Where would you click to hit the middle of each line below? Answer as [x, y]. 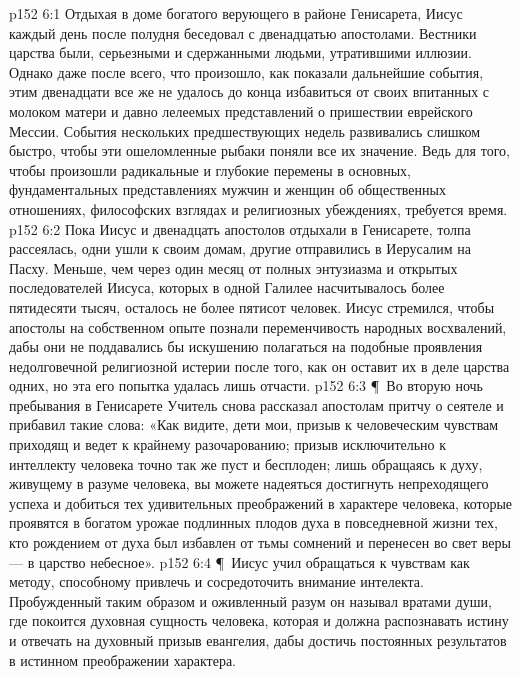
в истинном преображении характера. [123, 659]
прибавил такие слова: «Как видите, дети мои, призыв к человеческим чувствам [254, 424]
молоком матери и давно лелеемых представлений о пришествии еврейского [241, 110]
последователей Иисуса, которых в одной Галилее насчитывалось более [227, 287]
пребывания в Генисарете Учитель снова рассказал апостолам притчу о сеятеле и [256, 404]
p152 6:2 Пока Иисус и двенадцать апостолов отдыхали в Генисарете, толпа [240, 228]
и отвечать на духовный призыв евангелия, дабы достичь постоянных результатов [258, 640]
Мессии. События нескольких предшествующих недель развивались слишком [245, 130]
